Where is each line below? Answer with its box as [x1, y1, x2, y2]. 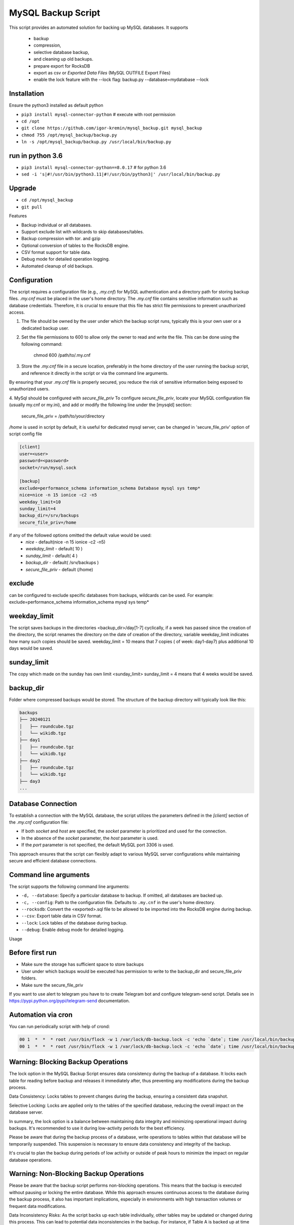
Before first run [9, 949, 57, 957]
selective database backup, [33, 49, 89, 55]
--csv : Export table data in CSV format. [21, 913, 102, 919]
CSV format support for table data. [21, 249, 92, 255]
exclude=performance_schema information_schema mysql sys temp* [9, 599, 149, 605]
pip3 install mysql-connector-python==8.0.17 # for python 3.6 [21, 165, 167, 171]
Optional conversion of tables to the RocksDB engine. [21, 243, 129, 248]
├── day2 [19, 758, 41, 763]
